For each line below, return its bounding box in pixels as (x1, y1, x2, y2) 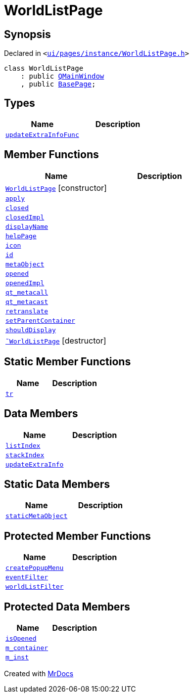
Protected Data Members (4, 600, 130, 613)
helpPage (5, 232, 37, 240)
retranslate (5, 307, 48, 315)
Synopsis (4, 28, 51, 41)
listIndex (5, 441, 41, 449)
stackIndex (5, 451, 45, 459)
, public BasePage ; (20, 80, 96, 88)
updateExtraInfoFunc (5, 131, 79, 139)
